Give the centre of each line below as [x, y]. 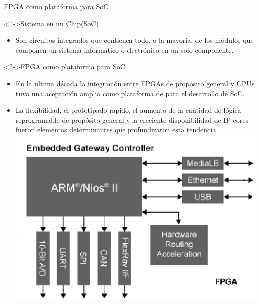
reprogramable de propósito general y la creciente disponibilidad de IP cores [132, 119]
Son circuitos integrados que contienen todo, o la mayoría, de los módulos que [134, 40]
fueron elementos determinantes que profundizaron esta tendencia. [117, 129]
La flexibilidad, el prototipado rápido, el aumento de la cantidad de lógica [128, 110]
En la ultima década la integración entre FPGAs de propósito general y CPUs [135, 83]
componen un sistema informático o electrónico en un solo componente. [125, 50]
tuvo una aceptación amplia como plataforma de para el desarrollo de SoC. [130, 93]
